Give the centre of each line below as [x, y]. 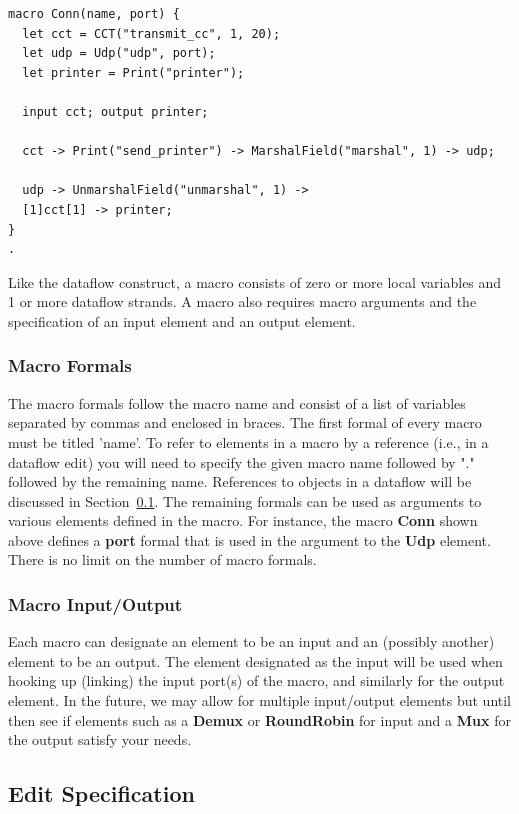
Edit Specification [101, 793]
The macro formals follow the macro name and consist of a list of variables [237, 402]
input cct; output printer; [115, 111]
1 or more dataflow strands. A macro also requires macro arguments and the [242, 301]
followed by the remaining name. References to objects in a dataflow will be [240, 481]
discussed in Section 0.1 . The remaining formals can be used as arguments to [245, 500]
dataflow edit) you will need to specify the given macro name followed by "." [241, 461]
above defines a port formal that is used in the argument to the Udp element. [249, 539]
